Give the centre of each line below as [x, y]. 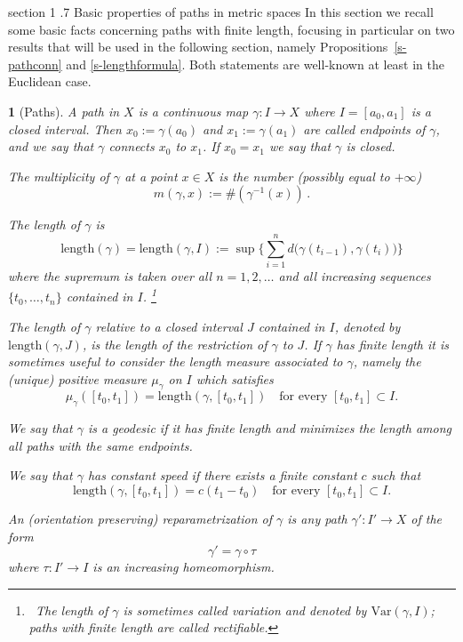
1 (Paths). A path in [64, 111]
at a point [151, 176]
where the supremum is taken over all [110, 276]
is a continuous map [193, 111]
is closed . [371, 146]
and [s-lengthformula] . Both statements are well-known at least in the [255, 64]
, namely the [387, 361]
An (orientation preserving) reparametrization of [140, 519]
